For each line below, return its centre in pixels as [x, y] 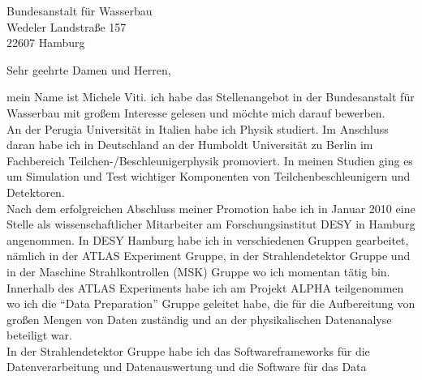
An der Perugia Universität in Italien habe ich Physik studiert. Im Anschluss [198, 128]
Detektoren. [36, 192]
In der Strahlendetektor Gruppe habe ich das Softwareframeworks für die [188, 350]
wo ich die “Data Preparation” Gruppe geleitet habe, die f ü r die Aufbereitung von [211, 303]
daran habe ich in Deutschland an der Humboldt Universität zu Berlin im [190, 145]
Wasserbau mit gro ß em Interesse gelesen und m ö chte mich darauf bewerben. [196, 112]
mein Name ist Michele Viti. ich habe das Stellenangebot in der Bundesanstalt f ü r [211, 97]
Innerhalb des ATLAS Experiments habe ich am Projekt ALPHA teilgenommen [205, 287]
